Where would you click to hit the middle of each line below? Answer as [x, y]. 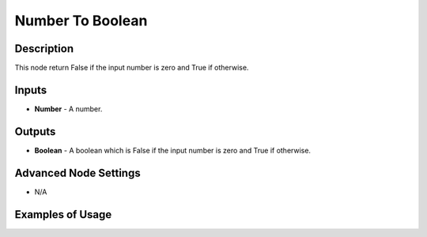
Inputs [31, 90]
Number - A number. [68, 109]
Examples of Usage [63, 214]
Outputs [35, 132]
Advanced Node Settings [78, 173]
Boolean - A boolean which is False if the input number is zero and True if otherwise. [173, 150]
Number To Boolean [81, 21]
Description [44, 49]
